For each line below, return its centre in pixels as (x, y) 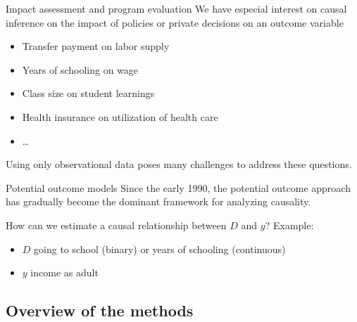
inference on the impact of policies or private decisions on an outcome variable (175, 22)
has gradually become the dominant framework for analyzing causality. (158, 201)
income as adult (64, 272)
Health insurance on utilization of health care (120, 116)
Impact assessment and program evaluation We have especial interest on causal (176, 8)
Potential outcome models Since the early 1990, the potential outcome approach (178, 187)
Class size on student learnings (88, 93)
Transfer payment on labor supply (96, 46)
